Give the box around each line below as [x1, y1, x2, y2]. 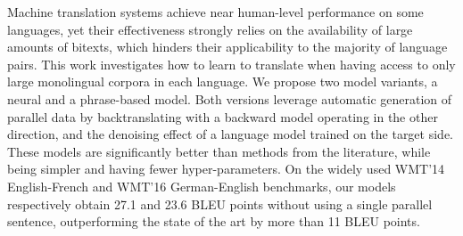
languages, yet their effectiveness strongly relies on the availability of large [7, 20, 413, 38]
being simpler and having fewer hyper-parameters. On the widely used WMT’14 [7, 159, 445, 178]
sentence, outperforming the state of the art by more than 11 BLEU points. [7, 212, 420, 231]
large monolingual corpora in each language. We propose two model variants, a [7, 72, 438, 91]
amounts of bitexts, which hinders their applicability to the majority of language [7, 37, 448, 56]
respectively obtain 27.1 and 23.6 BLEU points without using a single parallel [7, 194, 433, 213]
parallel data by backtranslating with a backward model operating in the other [7, 107, 438, 126]
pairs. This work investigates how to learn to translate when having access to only [7, 54, 456, 73]
